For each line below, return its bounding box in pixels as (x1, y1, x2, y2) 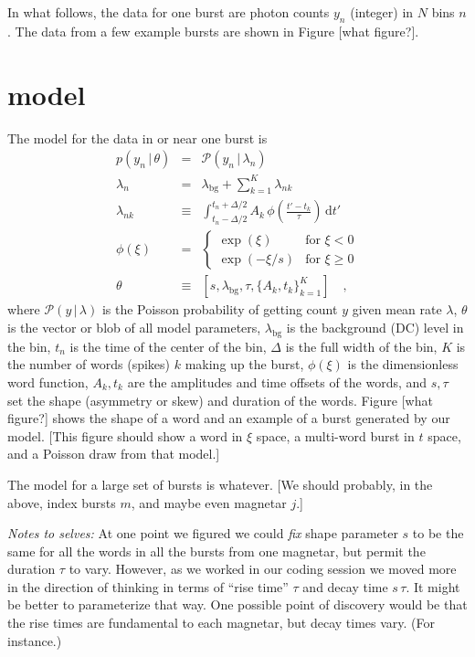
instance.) (7, 631, 62, 650)
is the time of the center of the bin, (69, 336, 267, 355)
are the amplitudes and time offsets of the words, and (127, 372, 427, 391)
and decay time (302, 577, 388, 596)
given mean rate (352, 300, 442, 319)
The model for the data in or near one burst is (7, 128, 268, 147)
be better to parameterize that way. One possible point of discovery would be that (7, 595, 468, 614)
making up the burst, (185, 355, 304, 374)
